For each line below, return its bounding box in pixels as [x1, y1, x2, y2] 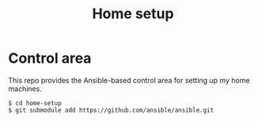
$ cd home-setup [8, 99, 62, 107]
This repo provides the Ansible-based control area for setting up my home [8, 75, 251, 85]
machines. [8, 84, 42, 93]
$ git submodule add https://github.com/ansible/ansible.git [8, 106, 214, 114]
